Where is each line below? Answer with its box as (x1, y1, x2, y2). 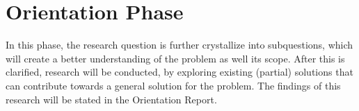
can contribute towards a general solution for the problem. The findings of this (6, 78, 341, 92)
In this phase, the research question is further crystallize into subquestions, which (6, 37, 353, 52)
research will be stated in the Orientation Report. (6, 92, 217, 106)
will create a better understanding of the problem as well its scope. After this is (6, 51, 345, 65)
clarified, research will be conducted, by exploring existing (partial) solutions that (6, 65, 353, 79)
